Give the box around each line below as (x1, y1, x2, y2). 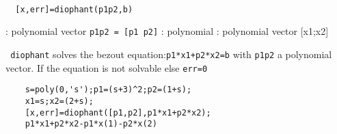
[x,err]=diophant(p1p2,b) (15, 4, 133, 14)
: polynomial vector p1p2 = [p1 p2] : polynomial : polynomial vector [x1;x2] (5, 24, 329, 38)
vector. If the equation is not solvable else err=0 (5, 60, 208, 75)
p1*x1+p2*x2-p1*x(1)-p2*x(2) (25, 119, 157, 129)
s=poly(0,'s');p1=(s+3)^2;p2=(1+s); (25, 85, 192, 95)
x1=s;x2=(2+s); (25, 96, 94, 106)
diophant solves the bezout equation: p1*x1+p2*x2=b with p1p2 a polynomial (10, 46, 332, 61)
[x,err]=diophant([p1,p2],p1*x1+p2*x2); (25, 107, 211, 118)
